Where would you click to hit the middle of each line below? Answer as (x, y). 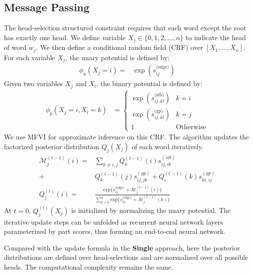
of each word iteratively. (167, 146)
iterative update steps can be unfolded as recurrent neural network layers (114, 221)
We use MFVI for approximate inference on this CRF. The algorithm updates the (127, 137)
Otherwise (191, 127)
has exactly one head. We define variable (65, 37)
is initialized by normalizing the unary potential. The (151, 210)
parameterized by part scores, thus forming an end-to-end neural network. (115, 231)
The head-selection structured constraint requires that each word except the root (125, 28)
